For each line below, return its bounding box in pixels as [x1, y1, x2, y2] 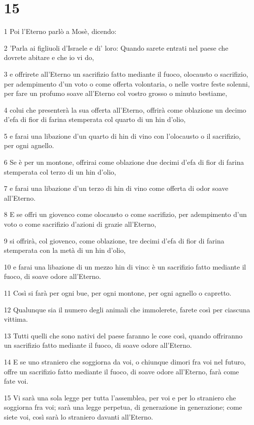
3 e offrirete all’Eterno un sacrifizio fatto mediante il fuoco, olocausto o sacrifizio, [4, 68, 249, 79]
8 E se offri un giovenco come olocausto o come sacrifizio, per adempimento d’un [4, 209, 247, 219]
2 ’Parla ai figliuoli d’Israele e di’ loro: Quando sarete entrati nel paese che [4, 42, 228, 53]
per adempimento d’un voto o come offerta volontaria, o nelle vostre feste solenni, [4, 78, 250, 89]
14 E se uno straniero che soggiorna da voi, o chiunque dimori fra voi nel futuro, [4, 356, 246, 366]
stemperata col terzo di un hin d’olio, [4, 166, 116, 177]
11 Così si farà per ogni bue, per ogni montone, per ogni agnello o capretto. [4, 288, 231, 298]
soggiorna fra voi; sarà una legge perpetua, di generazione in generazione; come [4, 402, 242, 412]
